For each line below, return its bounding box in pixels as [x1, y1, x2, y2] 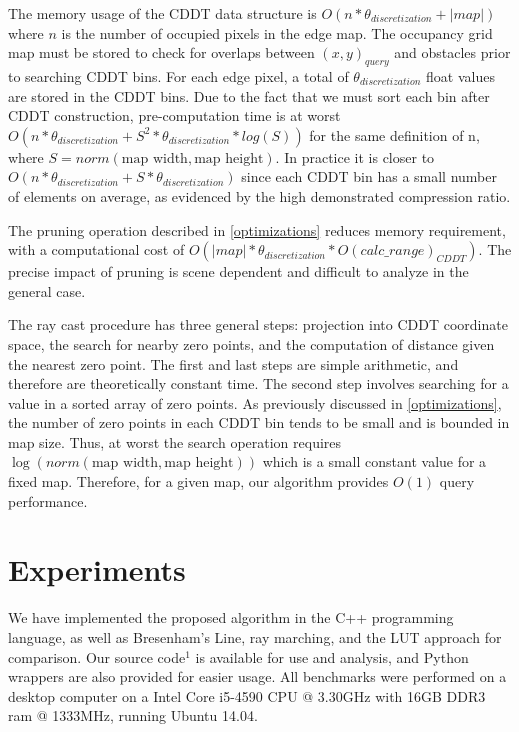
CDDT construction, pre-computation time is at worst [8, 105, 341, 126]
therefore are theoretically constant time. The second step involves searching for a [8, 373, 509, 394]
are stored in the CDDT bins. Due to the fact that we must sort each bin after [8, 85, 490, 106]
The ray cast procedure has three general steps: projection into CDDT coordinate [8, 314, 508, 335]
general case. [8, 280, 86, 301]
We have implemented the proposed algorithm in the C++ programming [8, 607, 454, 628]
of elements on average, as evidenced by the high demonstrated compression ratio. [8, 185, 511, 206]
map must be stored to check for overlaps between [8, 42, 315, 63]
